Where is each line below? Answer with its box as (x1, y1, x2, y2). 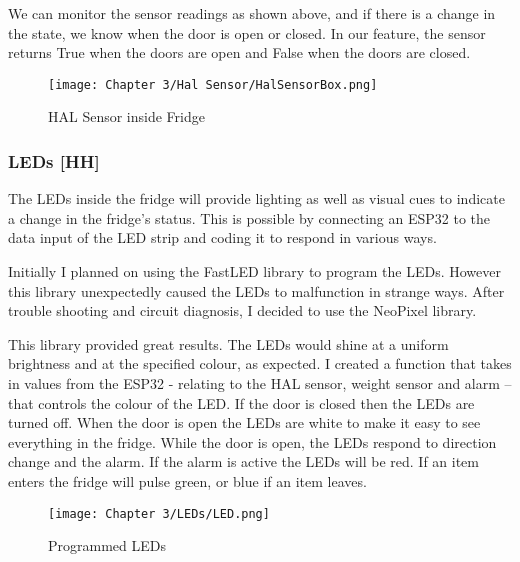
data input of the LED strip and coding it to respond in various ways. (8, 227, 437, 248)
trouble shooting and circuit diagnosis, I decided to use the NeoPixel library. (8, 300, 477, 321)
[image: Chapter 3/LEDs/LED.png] (48, 506, 270, 521)
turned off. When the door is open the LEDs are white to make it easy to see (8, 412, 481, 433)
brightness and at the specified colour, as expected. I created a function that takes (8, 353, 512, 374)
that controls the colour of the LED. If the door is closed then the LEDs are (8, 392, 475, 413)
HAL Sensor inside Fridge (48, 106, 205, 127)
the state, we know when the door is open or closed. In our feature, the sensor (8, 22, 486, 43)
